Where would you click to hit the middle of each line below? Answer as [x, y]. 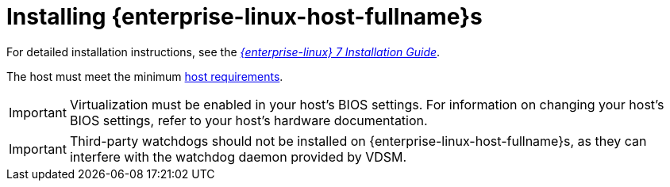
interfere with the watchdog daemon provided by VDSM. [238, 156]
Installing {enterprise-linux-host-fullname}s [245, 17]
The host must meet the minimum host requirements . [145, 76]
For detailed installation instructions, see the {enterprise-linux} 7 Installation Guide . [223, 52]
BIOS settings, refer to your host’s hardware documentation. [248, 120]
